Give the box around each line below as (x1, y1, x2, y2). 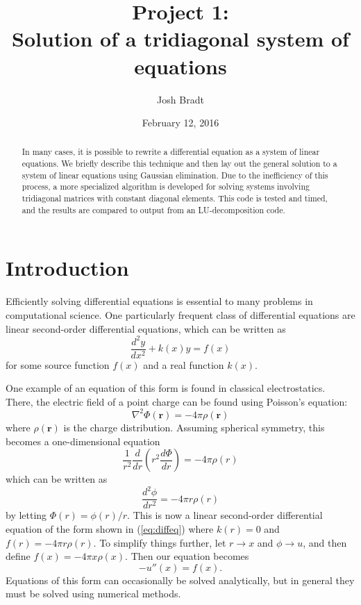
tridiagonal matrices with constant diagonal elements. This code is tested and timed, (22, 192, 328, 204)
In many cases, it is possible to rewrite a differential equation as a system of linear (22, 146, 320, 158)
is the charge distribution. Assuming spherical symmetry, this (63, 420, 325, 434)
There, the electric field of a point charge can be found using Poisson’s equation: (6, 394, 348, 408)
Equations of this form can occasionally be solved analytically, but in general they (6, 572, 355, 587)
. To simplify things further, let (93, 535, 226, 549)
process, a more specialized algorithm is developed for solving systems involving (22, 181, 310, 192)
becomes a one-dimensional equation (6, 433, 160, 448)
